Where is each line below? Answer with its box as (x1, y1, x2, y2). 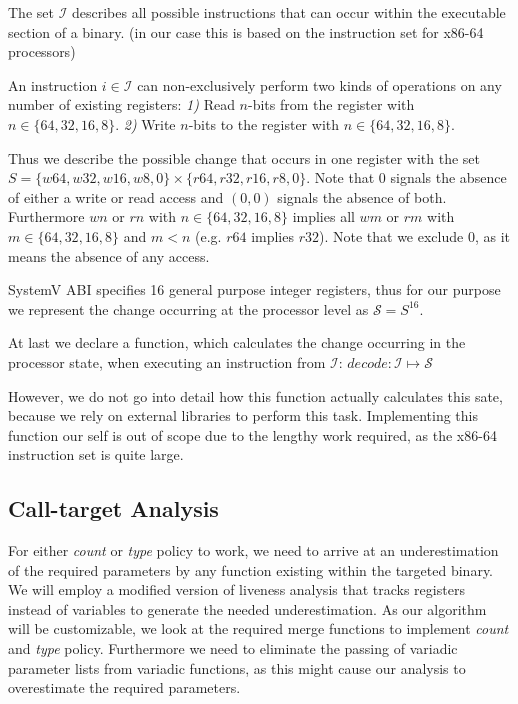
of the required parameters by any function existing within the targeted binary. (8, 559, 494, 580)
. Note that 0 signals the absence (306, 167, 507, 188)
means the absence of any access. (8, 245, 210, 266)
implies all (292, 206, 355, 227)
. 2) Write (115, 113, 176, 134)
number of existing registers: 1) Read (8, 94, 235, 115)
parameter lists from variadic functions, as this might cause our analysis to (8, 657, 466, 678)
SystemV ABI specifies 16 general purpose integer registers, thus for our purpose (8, 279, 501, 300)
